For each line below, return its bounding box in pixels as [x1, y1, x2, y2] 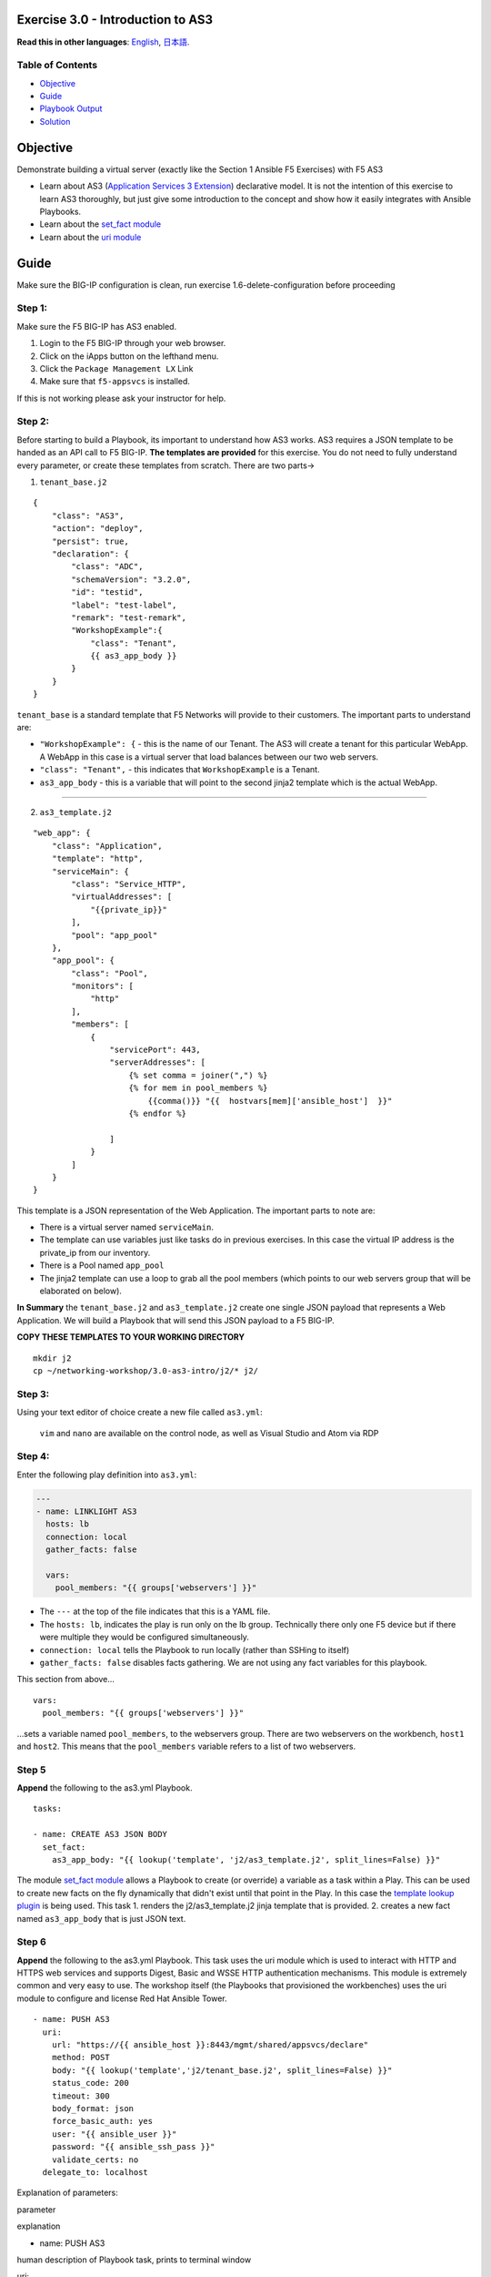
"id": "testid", [71, 587, 144, 597]
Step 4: [16, 1450, 50, 1463]
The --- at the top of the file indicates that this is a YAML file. [39, 1606, 271, 1617]
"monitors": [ [71, 981, 135, 992]
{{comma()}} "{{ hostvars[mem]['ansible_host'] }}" [147, 1096, 393, 1106]
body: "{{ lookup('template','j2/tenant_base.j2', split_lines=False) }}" [51, 2065, 393, 2076]
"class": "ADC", [71, 561, 144, 572]
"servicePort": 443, [109, 1045, 202, 1056]
